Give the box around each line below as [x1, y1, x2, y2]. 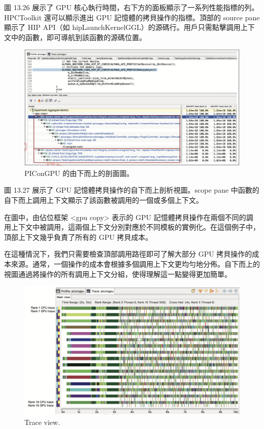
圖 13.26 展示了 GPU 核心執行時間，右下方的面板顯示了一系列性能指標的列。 [4, 2, 259, 12]
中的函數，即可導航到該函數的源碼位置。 [11, 31, 146, 42]
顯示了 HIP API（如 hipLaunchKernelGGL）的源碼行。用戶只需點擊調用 [4, 22, 241, 32]
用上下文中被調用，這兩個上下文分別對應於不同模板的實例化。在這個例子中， [4, 222, 260, 232]
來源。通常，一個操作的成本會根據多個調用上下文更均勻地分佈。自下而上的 [11, 258, 260, 269]
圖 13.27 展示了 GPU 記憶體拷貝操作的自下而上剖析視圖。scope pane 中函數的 [4, 185, 259, 195]
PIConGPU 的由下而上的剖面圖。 [24, 167, 134, 178]
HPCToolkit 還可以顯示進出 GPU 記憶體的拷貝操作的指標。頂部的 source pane [4, 12, 260, 22]
